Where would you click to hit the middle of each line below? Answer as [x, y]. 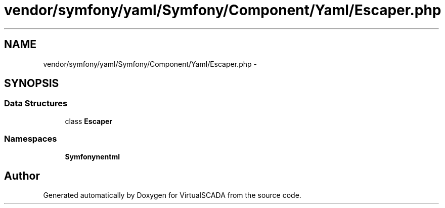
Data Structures [36, 103]
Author [22, 176]
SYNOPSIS [32, 84]
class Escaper [89, 121]
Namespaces [31, 139]
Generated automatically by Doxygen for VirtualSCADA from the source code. [172, 195]
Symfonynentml [92, 156]
